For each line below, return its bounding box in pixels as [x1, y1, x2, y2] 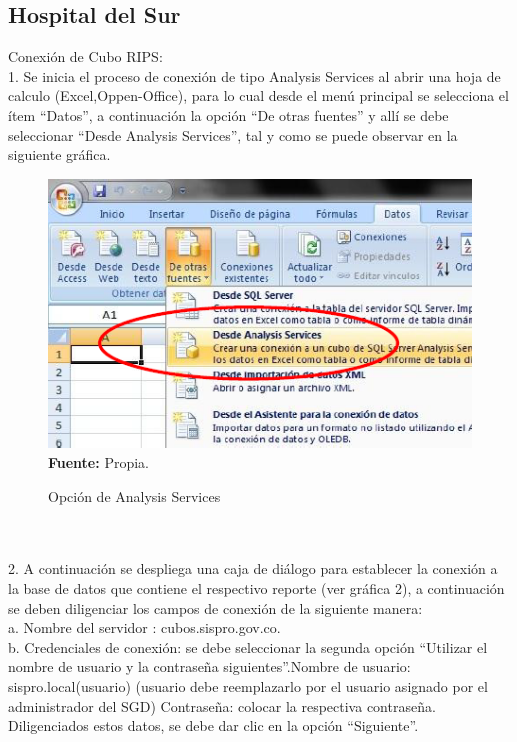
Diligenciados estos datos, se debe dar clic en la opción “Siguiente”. [8, 715, 419, 736]
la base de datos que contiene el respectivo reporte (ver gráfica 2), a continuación [8, 578, 505, 599]
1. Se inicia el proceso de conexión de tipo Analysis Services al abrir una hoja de [8, 65, 501, 86]
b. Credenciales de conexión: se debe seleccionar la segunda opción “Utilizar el [8, 636, 488, 657]
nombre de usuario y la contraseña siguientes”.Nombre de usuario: [8, 656, 411, 677]
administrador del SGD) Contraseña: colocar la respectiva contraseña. [8, 695, 436, 716]
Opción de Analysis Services [48, 485, 221, 506]
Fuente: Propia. [48, 452, 149, 473]
